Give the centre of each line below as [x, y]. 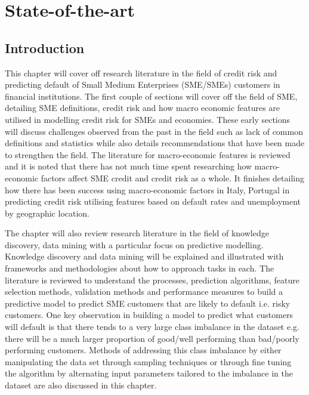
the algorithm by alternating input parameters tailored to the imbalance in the [149, 373]
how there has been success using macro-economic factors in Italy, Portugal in [147, 189]
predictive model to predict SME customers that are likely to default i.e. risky [148, 303]
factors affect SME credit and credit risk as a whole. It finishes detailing [172, 178]
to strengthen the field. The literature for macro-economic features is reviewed [148, 154]
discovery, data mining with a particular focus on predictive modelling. [134, 244]
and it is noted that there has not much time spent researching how [129, 166]
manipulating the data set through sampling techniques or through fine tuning [148, 361]
